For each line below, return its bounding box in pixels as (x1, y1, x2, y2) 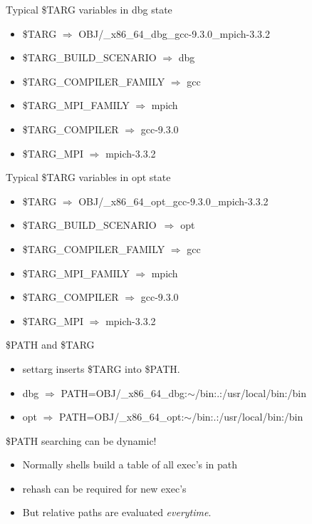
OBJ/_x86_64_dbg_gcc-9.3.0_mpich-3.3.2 (78, 26, 270, 41)
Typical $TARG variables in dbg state (6, 2, 172, 16)
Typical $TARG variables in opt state (6, 170, 171, 185)
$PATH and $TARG (6, 337, 95, 352)
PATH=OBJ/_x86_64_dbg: (61, 385, 187, 400)
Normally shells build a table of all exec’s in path (22, 457, 238, 472)
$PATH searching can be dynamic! (6, 433, 157, 448)
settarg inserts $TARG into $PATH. (22, 361, 180, 376)
